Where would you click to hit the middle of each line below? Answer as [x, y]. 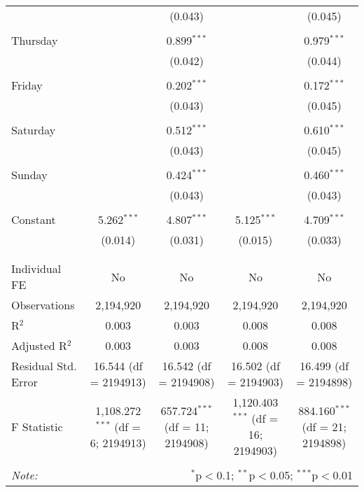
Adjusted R [39, 345]
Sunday [29, 175]
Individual [36, 268]
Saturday [34, 130]
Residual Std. [44, 366]
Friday [27, 85]
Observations [43, 305]
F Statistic [37, 426]
